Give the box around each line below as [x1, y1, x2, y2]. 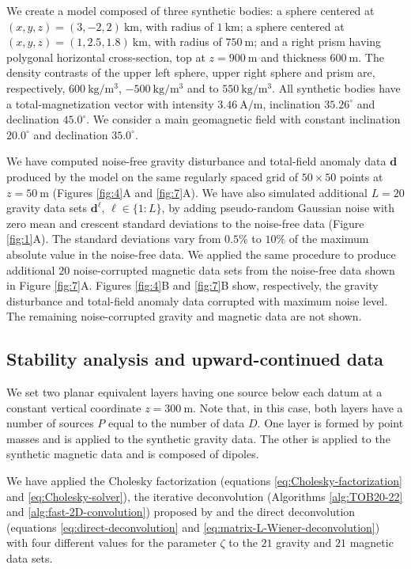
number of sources [6, 415, 94, 431]
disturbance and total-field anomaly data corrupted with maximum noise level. [6, 292, 388, 309]
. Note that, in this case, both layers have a [193, 399, 403, 415]
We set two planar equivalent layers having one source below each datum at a [6, 384, 383, 400]
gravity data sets [6, 199, 88, 216]
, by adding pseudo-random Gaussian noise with [161, 199, 395, 216]
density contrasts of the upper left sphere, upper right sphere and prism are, [6, 64, 375, 81]
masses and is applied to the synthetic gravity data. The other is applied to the [6, 430, 390, 446]
